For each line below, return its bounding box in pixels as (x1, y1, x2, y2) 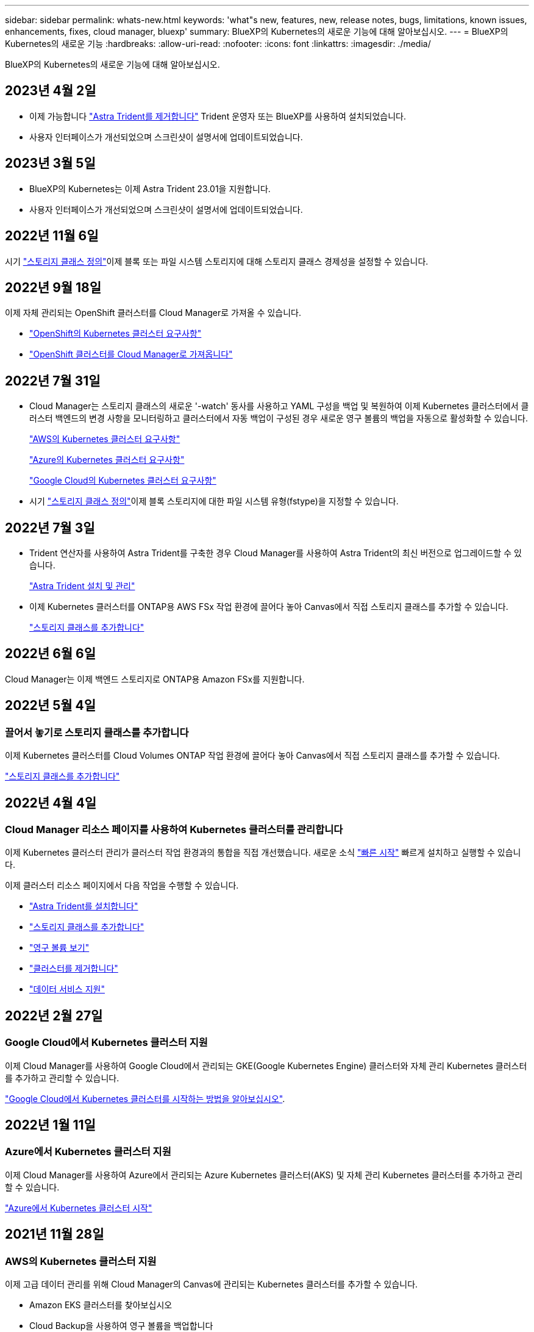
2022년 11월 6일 (5, 228, 99, 244)
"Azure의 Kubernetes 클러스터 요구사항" (29, 454, 185, 465)
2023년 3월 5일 (5, 156, 96, 171)
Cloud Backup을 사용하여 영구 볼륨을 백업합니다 (29, 1320, 213, 1331)
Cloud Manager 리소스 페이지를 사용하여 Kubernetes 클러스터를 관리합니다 (5, 823, 343, 836)
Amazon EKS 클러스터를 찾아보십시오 (29, 1300, 173, 1310)
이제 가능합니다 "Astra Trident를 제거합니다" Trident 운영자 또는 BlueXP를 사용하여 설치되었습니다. (29, 110, 406, 121)
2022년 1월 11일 (5, 1117, 96, 1133)
